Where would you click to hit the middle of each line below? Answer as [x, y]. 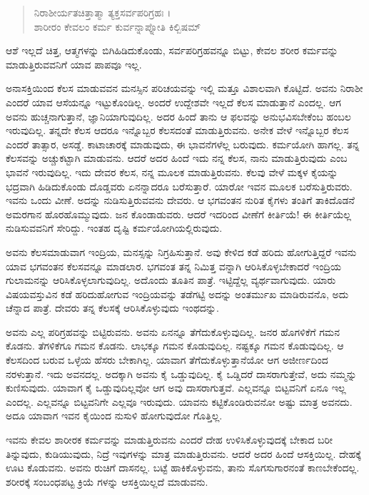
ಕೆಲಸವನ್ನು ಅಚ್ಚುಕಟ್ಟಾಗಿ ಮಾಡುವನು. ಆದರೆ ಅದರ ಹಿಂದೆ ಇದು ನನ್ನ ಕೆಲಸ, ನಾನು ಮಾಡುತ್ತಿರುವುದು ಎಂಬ [177, 158]
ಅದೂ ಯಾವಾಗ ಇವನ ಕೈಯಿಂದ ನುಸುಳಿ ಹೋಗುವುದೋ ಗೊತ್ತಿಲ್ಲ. [114, 415]
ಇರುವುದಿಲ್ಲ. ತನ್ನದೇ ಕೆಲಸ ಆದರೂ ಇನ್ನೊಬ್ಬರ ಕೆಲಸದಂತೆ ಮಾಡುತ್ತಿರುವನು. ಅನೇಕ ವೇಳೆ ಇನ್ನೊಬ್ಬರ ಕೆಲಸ [177, 130]
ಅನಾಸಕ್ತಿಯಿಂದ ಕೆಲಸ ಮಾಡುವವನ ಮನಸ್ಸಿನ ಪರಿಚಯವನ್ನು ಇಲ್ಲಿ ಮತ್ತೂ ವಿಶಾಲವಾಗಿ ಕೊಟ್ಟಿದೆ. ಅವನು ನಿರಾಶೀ [184, 88]
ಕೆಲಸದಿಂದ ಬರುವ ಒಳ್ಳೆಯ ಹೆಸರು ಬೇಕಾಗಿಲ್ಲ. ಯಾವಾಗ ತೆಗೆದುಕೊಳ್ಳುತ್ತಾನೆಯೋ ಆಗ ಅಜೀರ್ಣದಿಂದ [167, 360]
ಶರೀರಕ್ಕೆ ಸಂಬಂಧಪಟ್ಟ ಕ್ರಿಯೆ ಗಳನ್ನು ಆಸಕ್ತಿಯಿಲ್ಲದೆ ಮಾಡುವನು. [107, 481]
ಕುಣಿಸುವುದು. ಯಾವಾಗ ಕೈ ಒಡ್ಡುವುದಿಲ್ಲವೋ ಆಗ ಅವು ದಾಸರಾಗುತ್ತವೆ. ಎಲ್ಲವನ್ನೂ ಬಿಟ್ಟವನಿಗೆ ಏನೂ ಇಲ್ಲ [176, 388]
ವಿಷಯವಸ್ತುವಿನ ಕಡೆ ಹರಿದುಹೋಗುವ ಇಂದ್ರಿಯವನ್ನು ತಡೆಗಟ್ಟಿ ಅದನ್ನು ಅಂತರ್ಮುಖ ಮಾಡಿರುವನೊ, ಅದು [177, 294]
